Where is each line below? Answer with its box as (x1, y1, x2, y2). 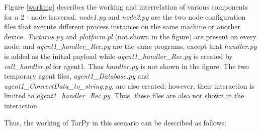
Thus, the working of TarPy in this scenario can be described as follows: (4, 117, 226, 127)
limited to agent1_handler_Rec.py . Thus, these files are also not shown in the (4, 90, 244, 101)
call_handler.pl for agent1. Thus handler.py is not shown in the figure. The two (4, 60, 249, 71)
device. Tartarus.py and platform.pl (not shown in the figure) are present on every (4, 31, 256, 41)
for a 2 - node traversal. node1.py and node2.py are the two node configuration (4, 11, 246, 22)
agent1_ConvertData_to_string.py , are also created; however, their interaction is (4, 80, 254, 91)
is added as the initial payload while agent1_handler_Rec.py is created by (4, 50, 233, 61)
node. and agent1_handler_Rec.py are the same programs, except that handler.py (4, 41, 257, 51)
